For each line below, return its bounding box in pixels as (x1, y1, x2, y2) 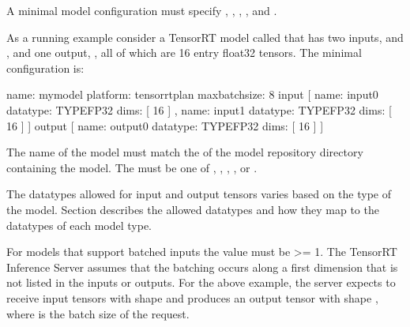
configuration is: (6, 59, 85, 76)
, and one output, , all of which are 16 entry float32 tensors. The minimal (6, 44, 362, 61)
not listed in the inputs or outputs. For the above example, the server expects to (6, 274, 396, 291)
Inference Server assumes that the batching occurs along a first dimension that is (6, 258, 398, 275)
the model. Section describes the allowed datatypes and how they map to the (6, 201, 379, 217)
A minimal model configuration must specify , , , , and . (6, 2, 277, 18)
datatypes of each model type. (6, 216, 152, 233)
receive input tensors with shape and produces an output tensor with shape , (6, 289, 378, 306)
